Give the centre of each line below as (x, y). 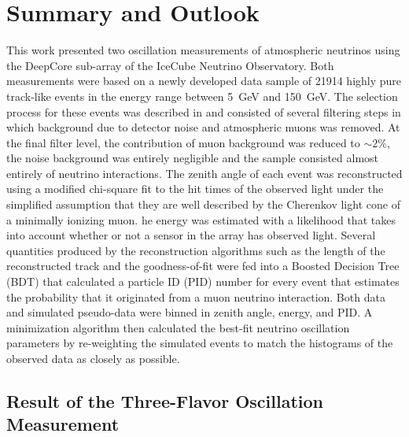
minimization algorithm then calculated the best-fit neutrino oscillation (178, 327)
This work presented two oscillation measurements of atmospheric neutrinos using (203, 50)
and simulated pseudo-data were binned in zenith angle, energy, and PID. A (190, 312)
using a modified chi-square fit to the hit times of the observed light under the (195, 189)
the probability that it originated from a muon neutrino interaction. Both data (196, 296)
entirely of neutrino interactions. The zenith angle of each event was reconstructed (204, 173)
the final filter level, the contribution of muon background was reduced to (183, 142)
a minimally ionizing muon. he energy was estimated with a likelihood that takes (201, 219)
